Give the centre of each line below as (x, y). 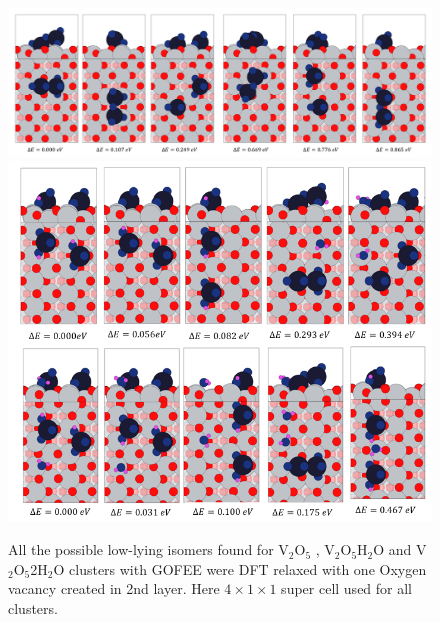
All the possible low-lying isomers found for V (148, 549)
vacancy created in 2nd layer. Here (114, 588)
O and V (400, 549)
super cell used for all (347, 588)
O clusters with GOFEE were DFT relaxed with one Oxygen (240, 568)
